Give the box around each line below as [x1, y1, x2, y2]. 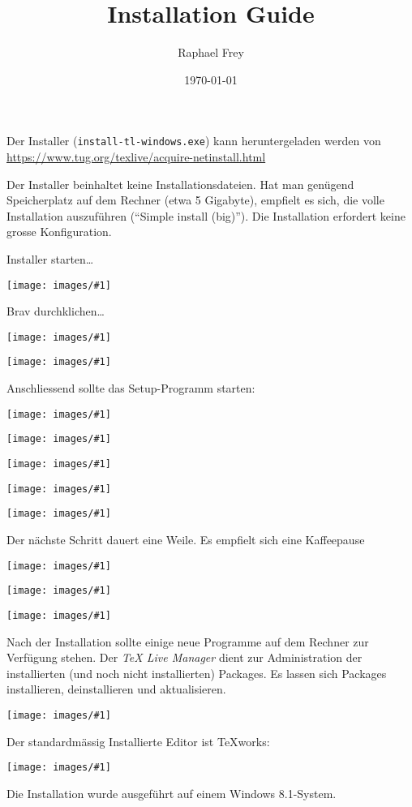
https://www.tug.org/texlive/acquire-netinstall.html [6, 148, 266, 165]
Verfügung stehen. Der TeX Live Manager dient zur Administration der [6, 649, 363, 666]
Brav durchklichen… [6, 303, 105, 320]
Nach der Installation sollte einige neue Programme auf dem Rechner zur [6, 633, 369, 650]
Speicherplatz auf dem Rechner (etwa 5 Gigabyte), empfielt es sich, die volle [6, 191, 384, 208]
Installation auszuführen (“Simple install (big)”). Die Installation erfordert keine [6, 207, 406, 224]
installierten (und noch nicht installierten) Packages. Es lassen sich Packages [6, 664, 387, 681]
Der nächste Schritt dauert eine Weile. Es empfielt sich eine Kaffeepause [6, 530, 365, 547]
